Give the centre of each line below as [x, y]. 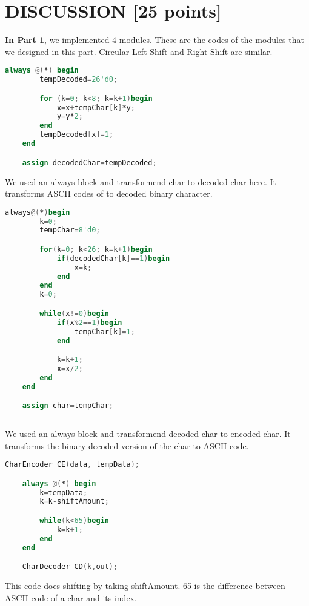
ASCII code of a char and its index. [71, 597]
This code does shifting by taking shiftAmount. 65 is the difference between [145, 585]
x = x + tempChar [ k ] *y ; [96, 107]
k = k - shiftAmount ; [74, 502]
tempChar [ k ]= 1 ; [105, 331]
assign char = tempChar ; [68, 406]
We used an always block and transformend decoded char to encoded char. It [148, 433]
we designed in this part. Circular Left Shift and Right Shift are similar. [139, 51]
